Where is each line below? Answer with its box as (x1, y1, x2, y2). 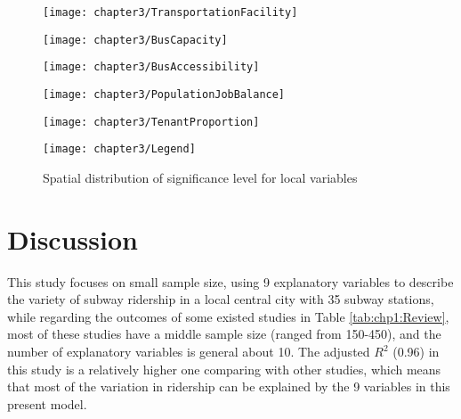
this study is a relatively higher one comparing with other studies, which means (7, 359, 441, 378)
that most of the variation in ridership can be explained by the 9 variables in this (7, 377, 450, 396)
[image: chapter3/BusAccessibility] (43, 61, 260, 74)
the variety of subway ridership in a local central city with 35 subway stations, (7, 290, 434, 308)
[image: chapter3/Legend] (43, 143, 196, 156)
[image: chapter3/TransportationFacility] (43, 6, 298, 19)
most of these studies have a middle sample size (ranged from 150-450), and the (7, 325, 441, 343)
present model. (7, 394, 87, 413)
